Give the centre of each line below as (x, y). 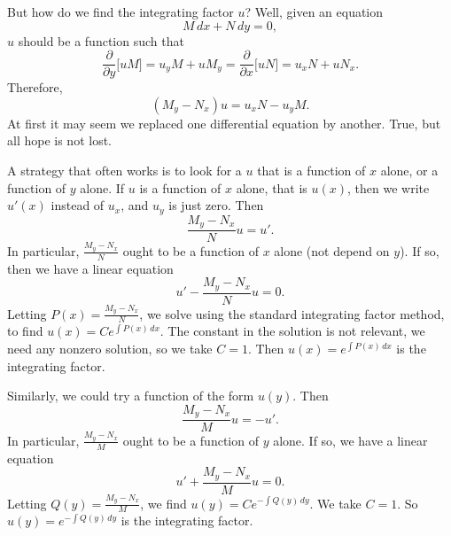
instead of (78, 205)
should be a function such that (101, 40)
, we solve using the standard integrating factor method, (292, 313)
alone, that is (272, 187)
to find (25, 331)
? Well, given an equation (314, 12)
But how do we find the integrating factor (121, 12)
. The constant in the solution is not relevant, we (292, 331)
